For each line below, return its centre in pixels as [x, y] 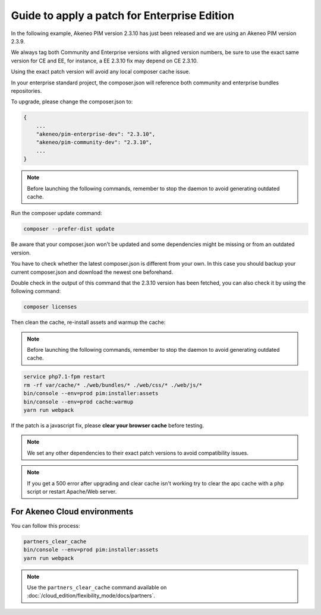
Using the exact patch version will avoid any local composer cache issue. [100, 72]
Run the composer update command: [56, 213]
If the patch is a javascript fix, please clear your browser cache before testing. [108, 425]
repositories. [26, 91]
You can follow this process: [45, 525]
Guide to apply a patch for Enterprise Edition [123, 15]
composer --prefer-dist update [69, 229]
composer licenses [50, 307]
